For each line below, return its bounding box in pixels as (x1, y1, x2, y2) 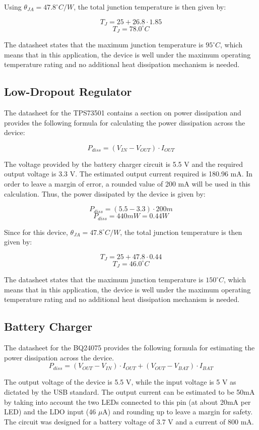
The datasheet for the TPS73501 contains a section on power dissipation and (4, 107, 241, 117)
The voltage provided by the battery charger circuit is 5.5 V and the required (4, 158, 243, 169)
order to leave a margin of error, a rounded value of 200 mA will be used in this (4, 178, 250, 189)
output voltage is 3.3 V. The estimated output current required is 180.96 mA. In (4, 168, 253, 179)
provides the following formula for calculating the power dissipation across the (4, 117, 245, 128)
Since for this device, (4, 226, 68, 237)
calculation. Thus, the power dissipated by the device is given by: (4, 188, 206, 199)
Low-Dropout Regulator (4, 84, 132, 99)
